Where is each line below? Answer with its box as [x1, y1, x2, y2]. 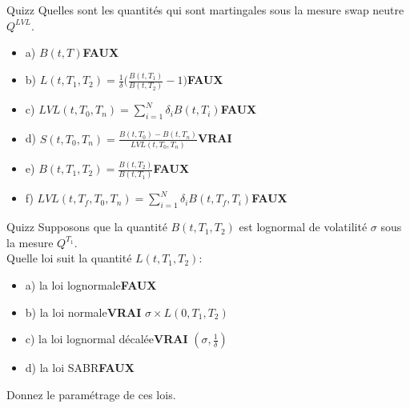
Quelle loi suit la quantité [6, 250, 132, 266]
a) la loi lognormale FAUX [25, 277, 157, 294]
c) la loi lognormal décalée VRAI [25, 330, 188, 347]
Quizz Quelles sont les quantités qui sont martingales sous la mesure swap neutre [6, 2, 404, 18]
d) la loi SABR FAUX [25, 359, 135, 376]
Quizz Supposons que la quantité [6, 218, 167, 235]
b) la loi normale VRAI [25, 303, 142, 320]
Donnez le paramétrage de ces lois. [6, 386, 176, 402]
